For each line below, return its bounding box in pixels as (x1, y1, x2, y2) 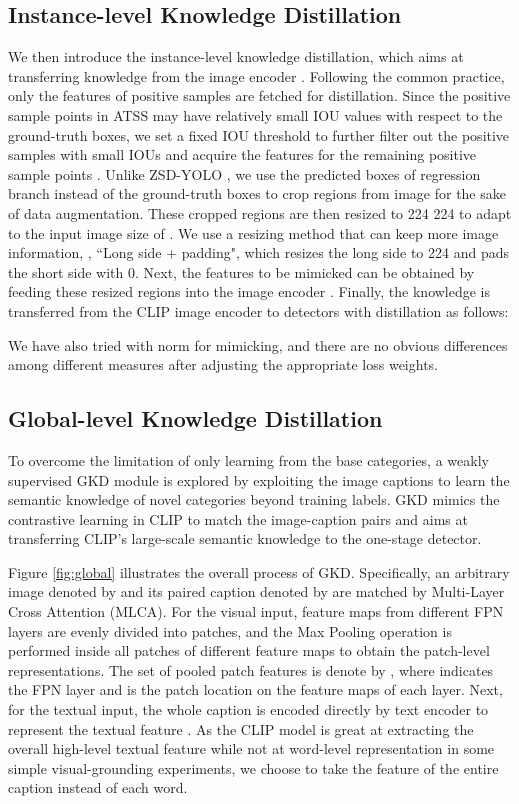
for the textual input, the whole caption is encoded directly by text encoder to (8, 699, 489, 720)
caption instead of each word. (8, 777, 188, 798)
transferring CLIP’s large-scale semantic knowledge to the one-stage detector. (8, 528, 482, 549)
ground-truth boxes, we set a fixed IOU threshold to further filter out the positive (8, 124, 510, 145)
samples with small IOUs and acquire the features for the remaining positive (8, 144, 477, 165)
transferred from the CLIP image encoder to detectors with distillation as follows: (8, 300, 509, 321)
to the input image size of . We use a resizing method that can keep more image (8, 222, 499, 243)
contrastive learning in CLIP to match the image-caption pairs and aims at (8, 508, 468, 529)
